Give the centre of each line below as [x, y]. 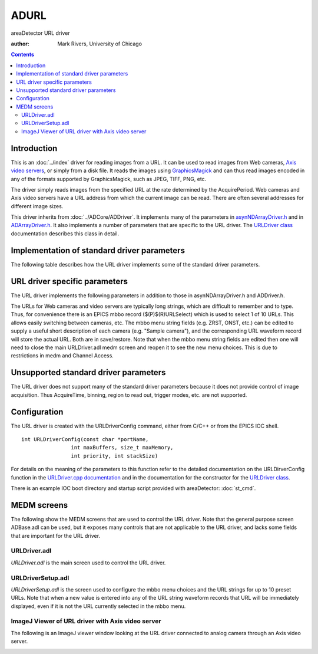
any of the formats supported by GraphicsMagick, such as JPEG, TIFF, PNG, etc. [109, 179]
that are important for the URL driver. [55, 535]
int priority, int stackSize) [115, 456]
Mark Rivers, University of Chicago [100, 44]
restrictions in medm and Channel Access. [62, 356]
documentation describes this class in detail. [65, 234]
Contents [23, 55]
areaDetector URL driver [40, 33]
